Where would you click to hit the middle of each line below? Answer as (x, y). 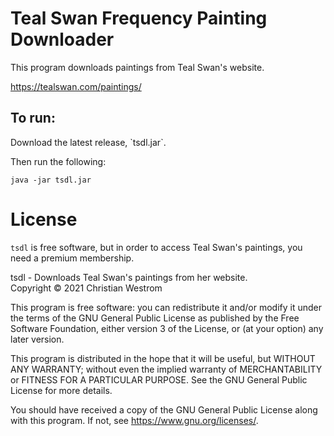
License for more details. (61, 390)
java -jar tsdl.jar (51, 180)
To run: (33, 118)
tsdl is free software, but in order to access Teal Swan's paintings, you (156, 247)
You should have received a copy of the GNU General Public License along (164, 409)
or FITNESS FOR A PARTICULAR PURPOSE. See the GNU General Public (159, 379)
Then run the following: (58, 161)
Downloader (62, 39)
